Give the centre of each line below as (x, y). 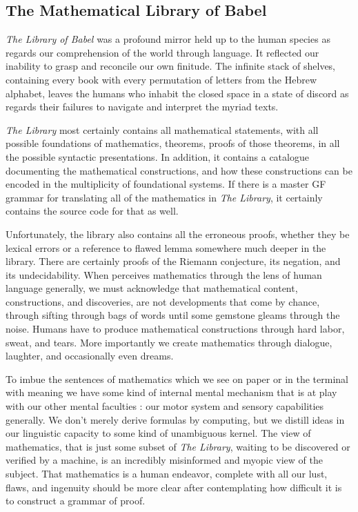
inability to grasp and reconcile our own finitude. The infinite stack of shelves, (171, 66)
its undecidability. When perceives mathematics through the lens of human (164, 274)
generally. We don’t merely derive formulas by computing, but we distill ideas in (175, 419)
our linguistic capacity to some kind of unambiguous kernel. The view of (158, 433)
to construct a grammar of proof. (76, 501)
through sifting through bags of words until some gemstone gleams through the (173, 315)
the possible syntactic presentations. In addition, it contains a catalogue (157, 156)
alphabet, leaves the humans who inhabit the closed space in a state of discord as (177, 93)
